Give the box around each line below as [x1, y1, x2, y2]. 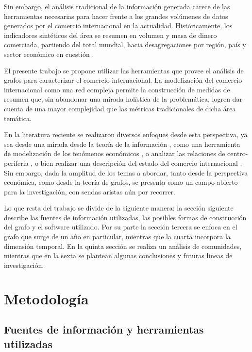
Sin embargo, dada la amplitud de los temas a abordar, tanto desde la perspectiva [4, 167, 248, 177]
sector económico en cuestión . [4, 49, 94, 59]
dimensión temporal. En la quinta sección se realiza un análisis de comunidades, [4, 241, 242, 251]
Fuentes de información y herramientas [4, 322, 204, 337]
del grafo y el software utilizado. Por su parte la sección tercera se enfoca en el [4, 222, 237, 232]
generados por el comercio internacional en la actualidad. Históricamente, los [4, 20, 233, 31]
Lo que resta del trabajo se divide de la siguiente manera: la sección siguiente [4, 203, 234, 213]
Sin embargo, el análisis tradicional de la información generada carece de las [4, 1, 230, 11]
